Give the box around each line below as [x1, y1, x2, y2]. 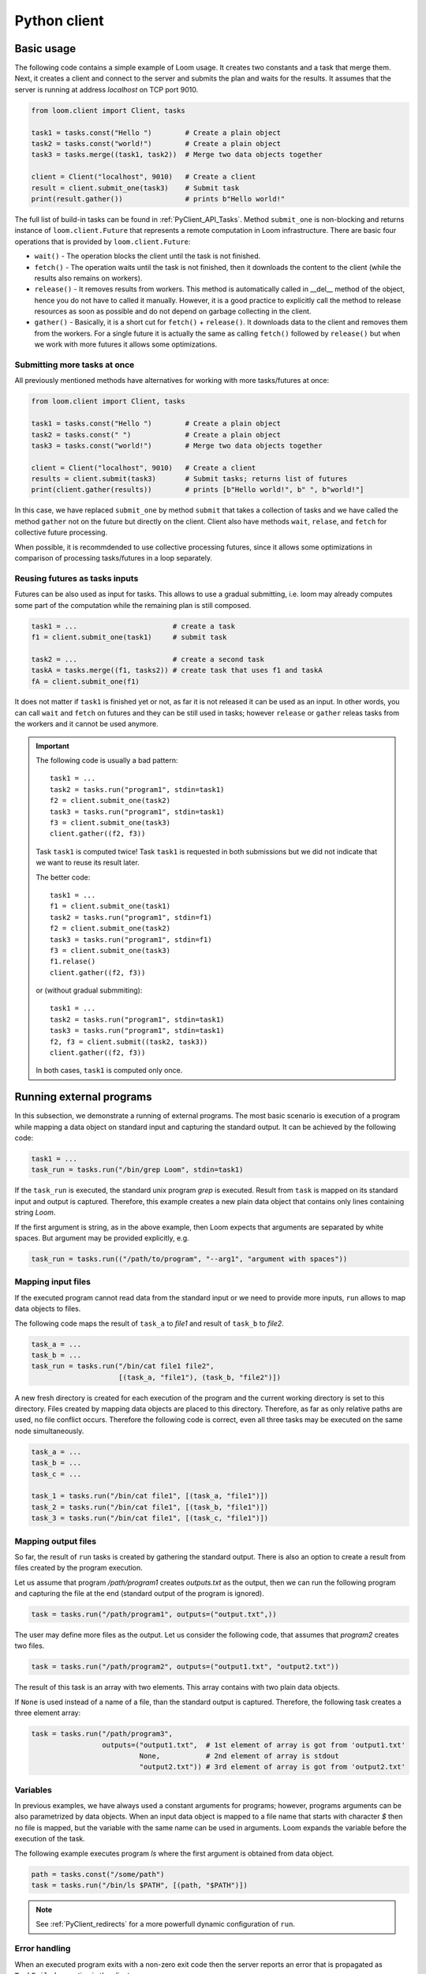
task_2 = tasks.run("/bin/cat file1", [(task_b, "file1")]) [31, 1503, 269, 1511]
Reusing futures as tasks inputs [14, 572, 139, 584]
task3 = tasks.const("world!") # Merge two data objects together [31, 441, 323, 450]
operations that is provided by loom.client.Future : [14, 237, 191, 246]
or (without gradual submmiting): [35, 985, 143, 995]
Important [35, 741, 70, 750]
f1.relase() [50, 957, 96, 966]
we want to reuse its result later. [35, 858, 140, 868]
